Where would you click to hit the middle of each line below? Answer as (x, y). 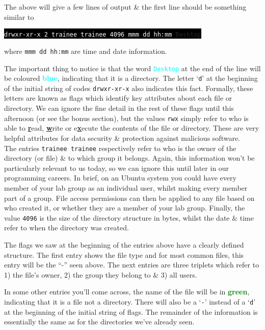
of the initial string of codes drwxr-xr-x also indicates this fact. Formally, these (129, 88)
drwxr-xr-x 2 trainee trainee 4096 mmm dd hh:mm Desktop (103, 35)
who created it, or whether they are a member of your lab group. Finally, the (125, 208)
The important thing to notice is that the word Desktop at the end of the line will (132, 68)
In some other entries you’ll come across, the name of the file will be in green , (127, 292)
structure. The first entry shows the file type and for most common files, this (124, 254)
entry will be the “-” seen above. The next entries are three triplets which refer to (132, 265)
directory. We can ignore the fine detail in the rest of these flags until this (119, 108)
